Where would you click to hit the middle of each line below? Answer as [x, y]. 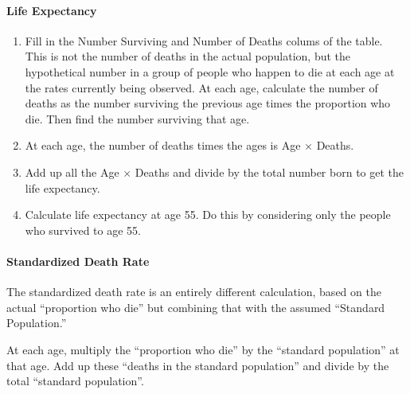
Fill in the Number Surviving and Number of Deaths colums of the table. [204, 40]
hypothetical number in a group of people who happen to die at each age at [210, 71]
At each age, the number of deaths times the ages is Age [163, 145]
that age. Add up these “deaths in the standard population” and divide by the [198, 365]
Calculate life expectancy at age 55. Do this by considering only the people [208, 215]
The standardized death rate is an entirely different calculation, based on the [194, 292]
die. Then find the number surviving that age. [137, 118]
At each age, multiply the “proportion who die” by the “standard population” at [203, 349]
